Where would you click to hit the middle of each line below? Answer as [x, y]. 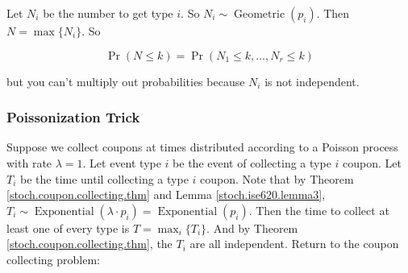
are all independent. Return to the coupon [294, 244]
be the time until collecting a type [104, 178]
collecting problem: [53, 259]
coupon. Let [372, 163]
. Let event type [122, 163]
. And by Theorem [252, 227]
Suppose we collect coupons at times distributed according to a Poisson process [202, 147]
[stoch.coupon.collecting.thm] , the [90, 244]
